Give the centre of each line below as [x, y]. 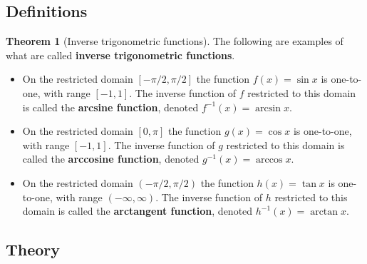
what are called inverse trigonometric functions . [120, 55]
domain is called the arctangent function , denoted [138, 211]
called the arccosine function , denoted [111, 159]
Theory [33, 249]
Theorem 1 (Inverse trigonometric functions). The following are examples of [175, 41]
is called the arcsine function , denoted [110, 107]
